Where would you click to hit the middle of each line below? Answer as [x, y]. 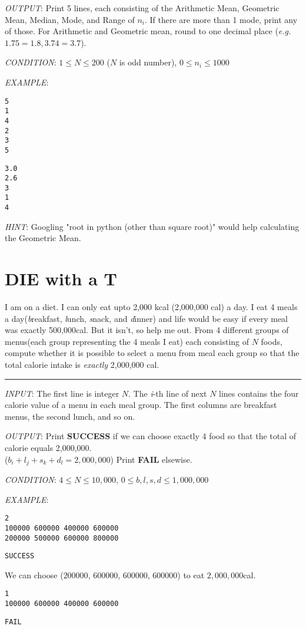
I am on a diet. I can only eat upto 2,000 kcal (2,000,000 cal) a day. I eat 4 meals [151, 307]
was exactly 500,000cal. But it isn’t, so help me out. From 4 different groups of [147, 330]
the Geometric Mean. [43, 238]
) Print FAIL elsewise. [151, 459]
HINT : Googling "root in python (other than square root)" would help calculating [152, 226]
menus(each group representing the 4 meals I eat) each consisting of [127, 341]
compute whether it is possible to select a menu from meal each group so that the [152, 353]
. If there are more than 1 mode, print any [221, 19]
